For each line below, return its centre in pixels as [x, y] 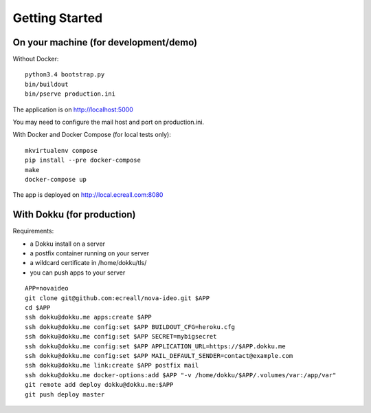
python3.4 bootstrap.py [65, 75]
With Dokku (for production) [75, 214]
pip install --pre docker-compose [83, 160]
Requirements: [33, 231]
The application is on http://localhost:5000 [73, 109]
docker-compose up [56, 179]
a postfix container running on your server [90, 253]
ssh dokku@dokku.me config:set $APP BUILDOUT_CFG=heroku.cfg [130, 327]
